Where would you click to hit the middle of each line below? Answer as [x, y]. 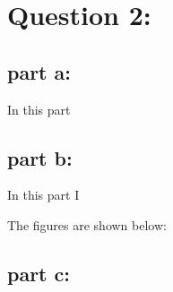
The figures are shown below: [87, 224]
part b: [40, 157]
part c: [39, 273]
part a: [39, 71]
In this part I [43, 195]
